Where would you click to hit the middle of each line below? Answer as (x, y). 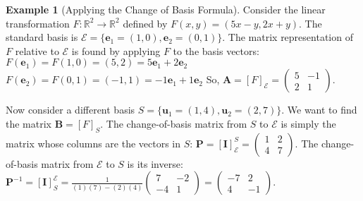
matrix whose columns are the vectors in (93, 143)
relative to (37, 50)
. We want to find (319, 110)
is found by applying (116, 50)
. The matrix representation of (288, 37)
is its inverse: (155, 163)
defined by (145, 23)
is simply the (308, 123)
